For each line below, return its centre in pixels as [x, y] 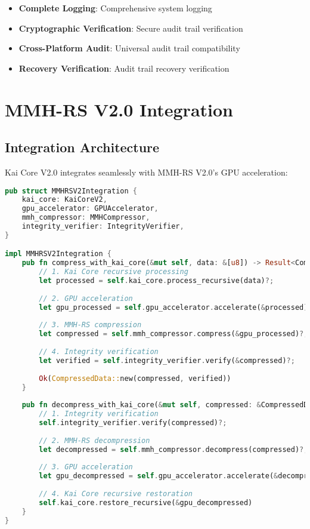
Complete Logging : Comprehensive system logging [115, 8]
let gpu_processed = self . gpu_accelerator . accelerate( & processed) [173, 307]
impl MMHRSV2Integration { [58, 254]
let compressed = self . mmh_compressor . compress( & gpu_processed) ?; [173, 334]
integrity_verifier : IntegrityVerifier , [103, 227]
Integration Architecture [82, 147]
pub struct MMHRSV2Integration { [71, 191]
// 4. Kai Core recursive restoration [116, 494]
